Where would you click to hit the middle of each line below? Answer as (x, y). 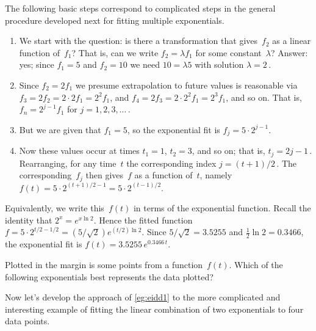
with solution (219, 64)
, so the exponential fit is (174, 129)
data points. (27, 321)
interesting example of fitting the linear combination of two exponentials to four (154, 309)
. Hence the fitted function (143, 220)
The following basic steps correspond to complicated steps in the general (140, 8)
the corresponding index (171, 163)
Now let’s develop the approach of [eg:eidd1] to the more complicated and (143, 297)
